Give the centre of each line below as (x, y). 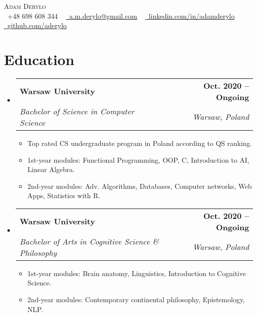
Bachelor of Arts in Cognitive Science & (89, 241)
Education (39, 59)
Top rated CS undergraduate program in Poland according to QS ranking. (140, 143)
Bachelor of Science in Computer (77, 111)
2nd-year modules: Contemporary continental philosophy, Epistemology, (136, 299)
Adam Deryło (25, 6)
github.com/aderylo (37, 25)
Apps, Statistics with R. (64, 195)
